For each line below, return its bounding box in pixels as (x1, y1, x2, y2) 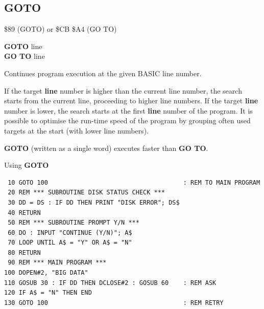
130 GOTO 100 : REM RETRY (4, 299, 224, 306)
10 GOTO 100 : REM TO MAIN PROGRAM (8, 179, 260, 186)
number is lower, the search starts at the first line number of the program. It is (4, 105, 253, 116)
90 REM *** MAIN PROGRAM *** (8, 259, 107, 267)
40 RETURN (8, 209, 41, 216)
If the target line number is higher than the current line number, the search (4, 85, 242, 96)
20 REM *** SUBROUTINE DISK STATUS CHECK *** (8, 189, 165, 196)
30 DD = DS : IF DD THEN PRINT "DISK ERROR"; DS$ (8, 198, 180, 206)
